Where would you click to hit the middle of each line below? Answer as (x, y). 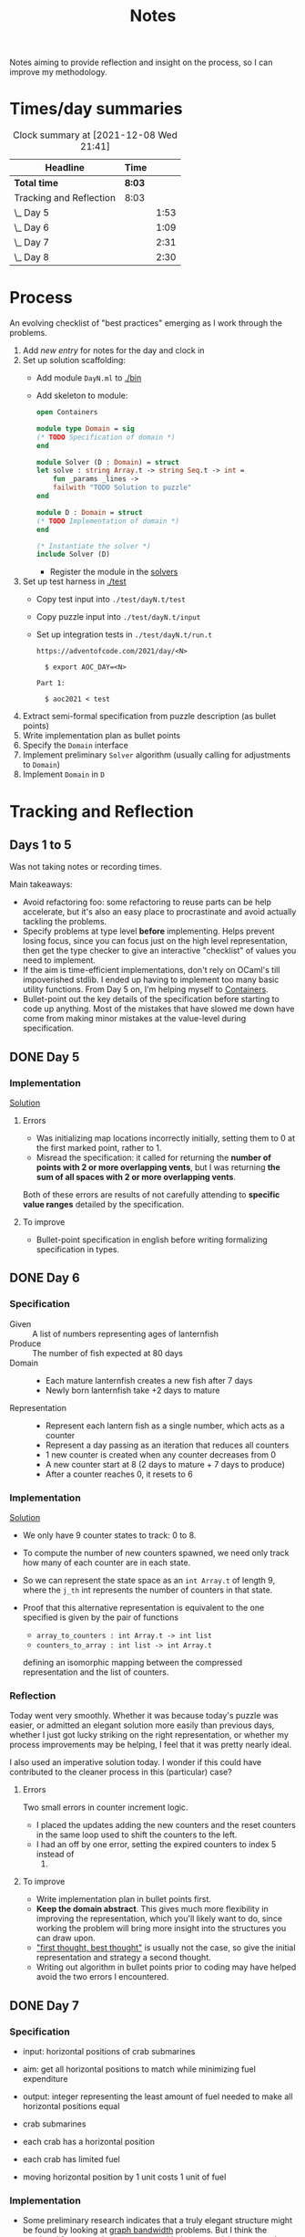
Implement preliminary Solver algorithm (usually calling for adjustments (157, 755)
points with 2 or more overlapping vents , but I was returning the (158, 1167)
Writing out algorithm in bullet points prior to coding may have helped (166, 1967)
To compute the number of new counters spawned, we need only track (156, 1552)
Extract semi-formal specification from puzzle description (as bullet (149, 716)
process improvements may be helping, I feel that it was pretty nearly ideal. (151, 1745)
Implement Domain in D (63, 774)
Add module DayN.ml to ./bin (89, 378)
